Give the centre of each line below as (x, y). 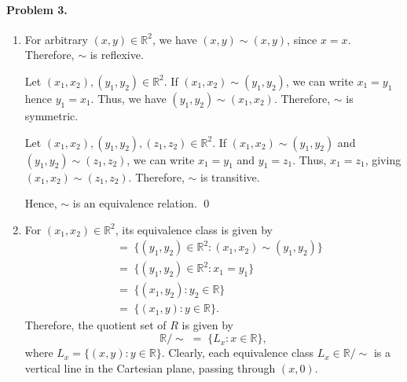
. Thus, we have (128, 98)
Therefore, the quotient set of (95, 325)
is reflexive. (117, 55)
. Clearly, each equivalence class (238, 353)
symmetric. (51, 115)
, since (302, 39)
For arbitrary (56, 39)
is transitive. (230, 176)
